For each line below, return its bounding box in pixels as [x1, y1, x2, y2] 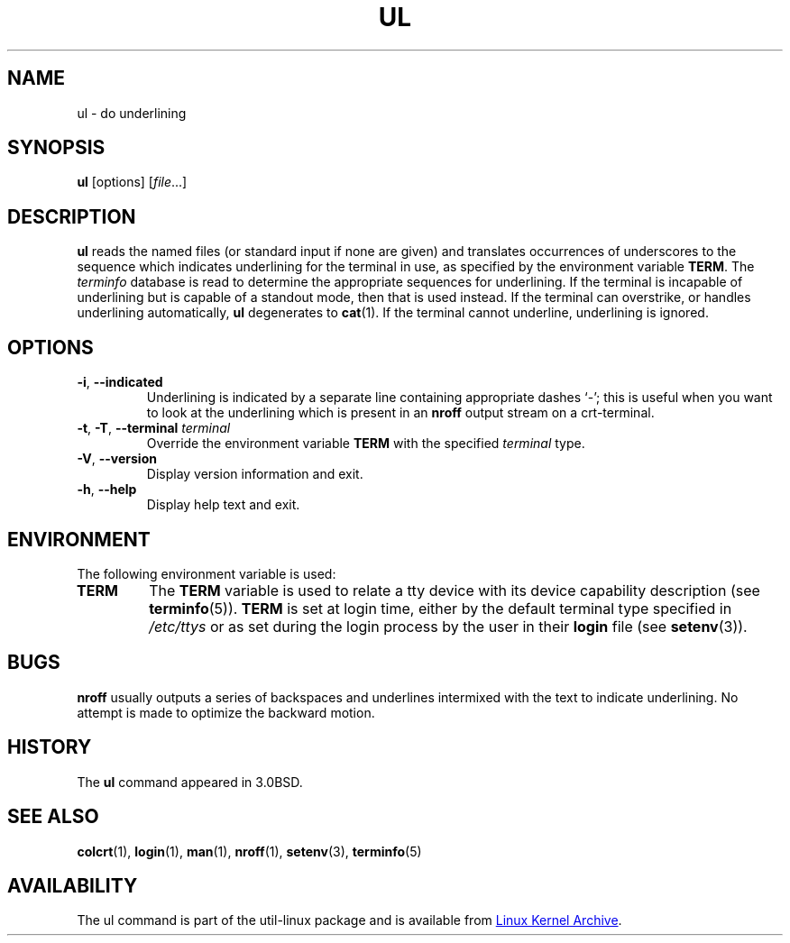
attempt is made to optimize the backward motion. [77, 704, 375, 720]
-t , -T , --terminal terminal [77, 420, 231, 436]
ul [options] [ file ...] [77, 174, 188, 190]
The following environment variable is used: [77, 565, 336, 581]
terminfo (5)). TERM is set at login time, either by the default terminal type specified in [149, 599, 732, 618]
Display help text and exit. [146, 497, 300, 513]
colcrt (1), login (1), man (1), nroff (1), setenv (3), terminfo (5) [77, 843, 422, 859]
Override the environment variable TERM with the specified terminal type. [146, 435, 585, 452]
